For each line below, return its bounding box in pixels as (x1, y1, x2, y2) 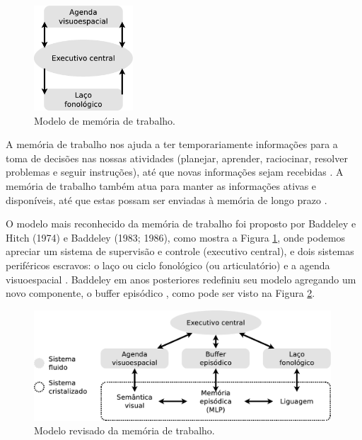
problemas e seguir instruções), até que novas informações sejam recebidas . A (6, 164, 344, 179)
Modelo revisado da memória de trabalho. (34, 423, 215, 438)
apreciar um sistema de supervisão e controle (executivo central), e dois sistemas (6, 244, 354, 259)
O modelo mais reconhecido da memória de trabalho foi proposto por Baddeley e (6, 216, 356, 231)
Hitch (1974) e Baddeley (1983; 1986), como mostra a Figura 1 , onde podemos (6, 230, 346, 244)
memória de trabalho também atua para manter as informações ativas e (6, 178, 317, 193)
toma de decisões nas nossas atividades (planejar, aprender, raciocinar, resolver (6, 150, 348, 165)
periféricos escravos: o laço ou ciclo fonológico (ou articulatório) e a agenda (6, 257, 330, 272)
